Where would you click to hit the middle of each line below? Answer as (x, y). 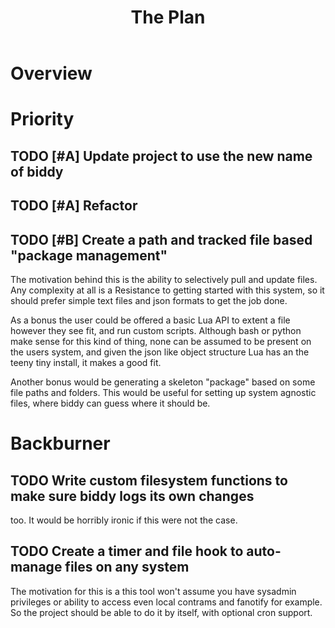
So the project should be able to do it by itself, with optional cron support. (161, 612)
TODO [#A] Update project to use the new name (161, 156)
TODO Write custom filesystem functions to (149, 480)
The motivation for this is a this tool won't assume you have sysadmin (153, 591)
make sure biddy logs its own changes (132, 496)
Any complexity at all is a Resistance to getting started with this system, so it (167, 290)
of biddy (37, 171)
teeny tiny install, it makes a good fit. (86, 362)
